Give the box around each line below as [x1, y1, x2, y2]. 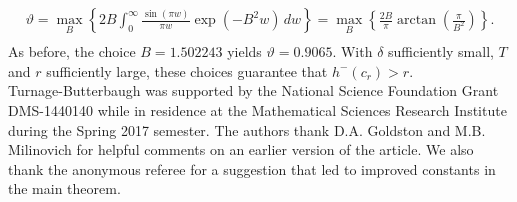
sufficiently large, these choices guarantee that [46, 60, 328, 81]
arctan [397, 13, 436, 28]
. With [332, 41, 373, 62]
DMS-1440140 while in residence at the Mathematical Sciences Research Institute [8, 100, 507, 121]
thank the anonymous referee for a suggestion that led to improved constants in [8, 158, 496, 179]
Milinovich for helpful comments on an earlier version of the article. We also [8, 139, 474, 160]
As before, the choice [8, 41, 136, 62]
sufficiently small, [388, 41, 494, 62]
